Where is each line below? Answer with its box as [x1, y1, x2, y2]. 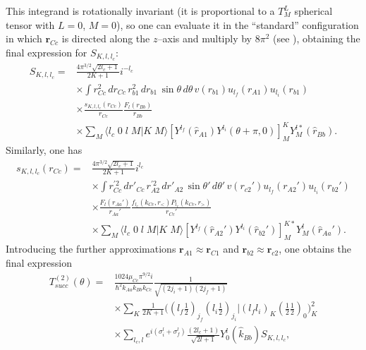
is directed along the [61, 31, 150, 46]
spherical [294, 4, 333, 18]
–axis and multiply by [157, 31, 252, 46]
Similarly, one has [6, 142, 83, 157]
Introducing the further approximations [6, 241, 176, 256]
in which [6, 31, 42, 46]
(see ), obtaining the [272, 31, 360, 46]
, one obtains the [279, 241, 352, 256]
